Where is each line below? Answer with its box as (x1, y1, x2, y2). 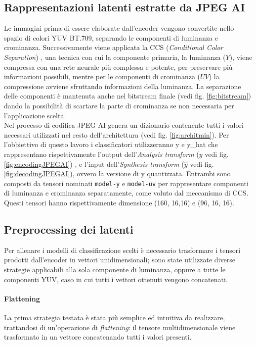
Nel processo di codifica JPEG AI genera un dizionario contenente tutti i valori (4, 120, 244, 130)
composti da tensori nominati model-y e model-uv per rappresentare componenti (4, 178, 249, 188)
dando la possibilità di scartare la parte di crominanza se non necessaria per (4, 100, 234, 110)
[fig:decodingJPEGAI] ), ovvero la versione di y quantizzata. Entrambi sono (4, 168, 231, 179)
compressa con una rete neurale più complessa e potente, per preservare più (4, 61, 233, 72)
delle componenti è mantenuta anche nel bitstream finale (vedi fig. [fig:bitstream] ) (4, 91, 251, 101)
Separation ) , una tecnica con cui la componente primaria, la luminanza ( (4, 51, 226, 62)
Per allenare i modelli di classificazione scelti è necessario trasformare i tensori (4, 245, 241, 255)
